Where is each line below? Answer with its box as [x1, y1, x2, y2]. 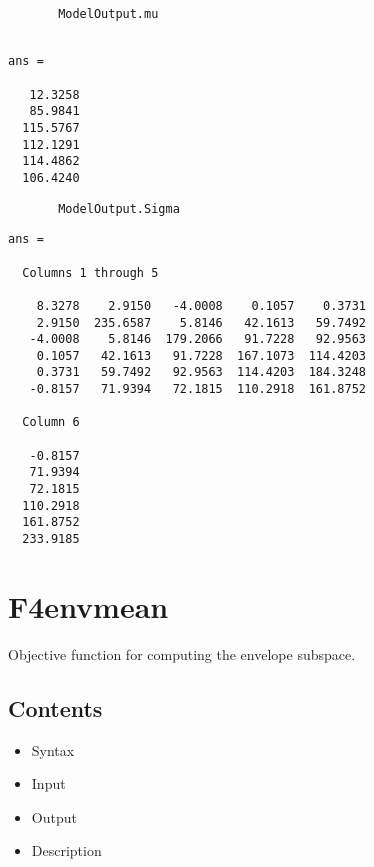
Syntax [31, 739, 75, 760]
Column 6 [22, 415, 80, 430]
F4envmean [8, 585, 169, 626]
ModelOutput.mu [58, 7, 159, 21]
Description [31, 840, 102, 861]
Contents [8, 692, 103, 723]
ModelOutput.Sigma [58, 201, 180, 216]
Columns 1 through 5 [22, 265, 159, 280]
